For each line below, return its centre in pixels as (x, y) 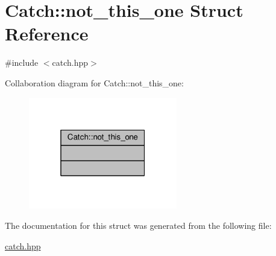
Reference (47, 34)
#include (22, 62)
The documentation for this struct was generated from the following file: (138, 226)
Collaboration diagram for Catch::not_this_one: (94, 82)
